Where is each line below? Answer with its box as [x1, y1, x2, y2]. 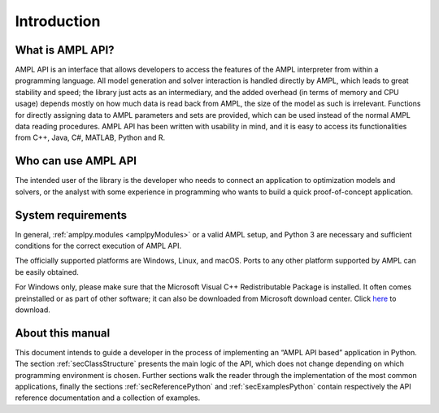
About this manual [15, 326, 111, 340]
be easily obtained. [15, 267, 79, 276]
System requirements [15, 208, 128, 222]
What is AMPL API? [15, 43, 115, 57]
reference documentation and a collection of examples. [15, 393, 201, 402]
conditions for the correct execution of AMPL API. [15, 241, 182, 250]
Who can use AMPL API [15, 154, 137, 168]
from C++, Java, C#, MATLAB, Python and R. [15, 133, 166, 142]
